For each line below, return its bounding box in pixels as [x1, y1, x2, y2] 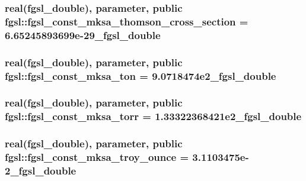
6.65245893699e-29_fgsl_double [5, 27, 161, 42]
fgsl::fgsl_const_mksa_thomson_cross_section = [5, 14, 248, 28]
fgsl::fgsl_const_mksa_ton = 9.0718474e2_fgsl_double [5, 68, 276, 83]
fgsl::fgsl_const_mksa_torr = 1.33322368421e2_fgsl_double [5, 109, 302, 124]
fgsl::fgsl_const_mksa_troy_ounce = [5, 150, 189, 164]
